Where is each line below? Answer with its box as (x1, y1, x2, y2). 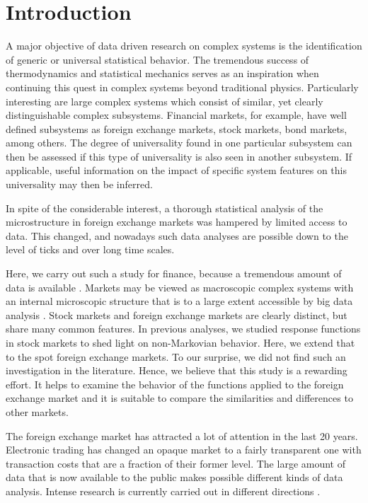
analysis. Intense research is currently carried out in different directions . (6, 483, 321, 498)
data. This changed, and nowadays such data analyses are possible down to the (6, 228, 348, 243)
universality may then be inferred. (6, 177, 153, 192)
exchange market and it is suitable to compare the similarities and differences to (6, 391, 353, 405)
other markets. (6, 404, 69, 419)
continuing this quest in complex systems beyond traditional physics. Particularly (6, 79, 359, 94)
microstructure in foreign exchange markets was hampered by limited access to (6, 214, 347, 229)
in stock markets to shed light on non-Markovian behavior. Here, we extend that (6, 335, 355, 349)
